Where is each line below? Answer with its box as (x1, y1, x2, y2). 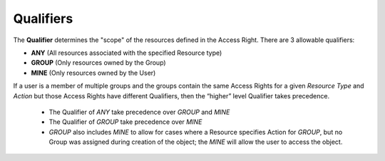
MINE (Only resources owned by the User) (31, 68, 156, 77)
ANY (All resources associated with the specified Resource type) (31, 48, 222, 57)
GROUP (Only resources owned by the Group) (31, 58, 167, 67)
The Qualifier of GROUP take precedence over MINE (48, 118, 202, 126)
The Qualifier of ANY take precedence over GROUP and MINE (48, 108, 230, 116)
